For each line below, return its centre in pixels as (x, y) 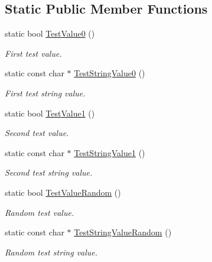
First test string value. (45, 93)
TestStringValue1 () (110, 152)
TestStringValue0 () (110, 73)
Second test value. (37, 133)
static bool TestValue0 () (50, 33)
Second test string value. (49, 172)
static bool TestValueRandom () (63, 192)
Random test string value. (51, 252)
